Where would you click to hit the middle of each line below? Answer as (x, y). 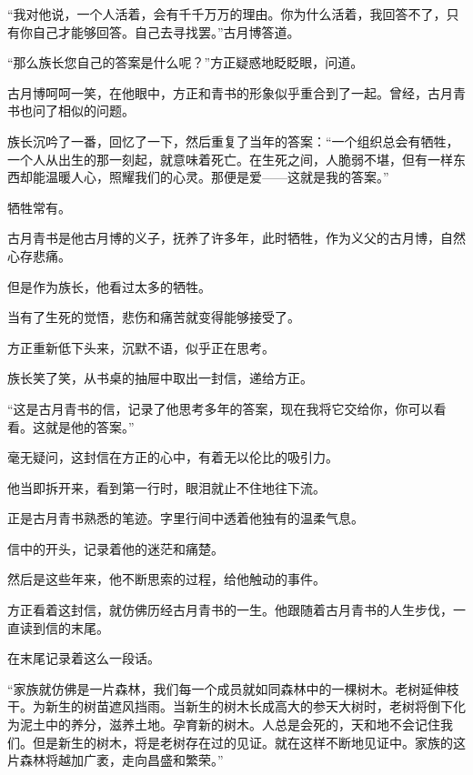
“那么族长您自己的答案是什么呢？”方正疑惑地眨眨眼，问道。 (186, 62)
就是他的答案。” (90, 426)
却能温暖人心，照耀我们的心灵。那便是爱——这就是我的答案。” (204, 177)
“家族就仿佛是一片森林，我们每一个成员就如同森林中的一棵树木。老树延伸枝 (233, 688)
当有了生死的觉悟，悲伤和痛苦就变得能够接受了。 (154, 317)
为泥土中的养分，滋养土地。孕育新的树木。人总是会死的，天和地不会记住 (224, 725)
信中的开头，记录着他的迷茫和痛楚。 (116, 548)
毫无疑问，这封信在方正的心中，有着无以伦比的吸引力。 (173, 457)
